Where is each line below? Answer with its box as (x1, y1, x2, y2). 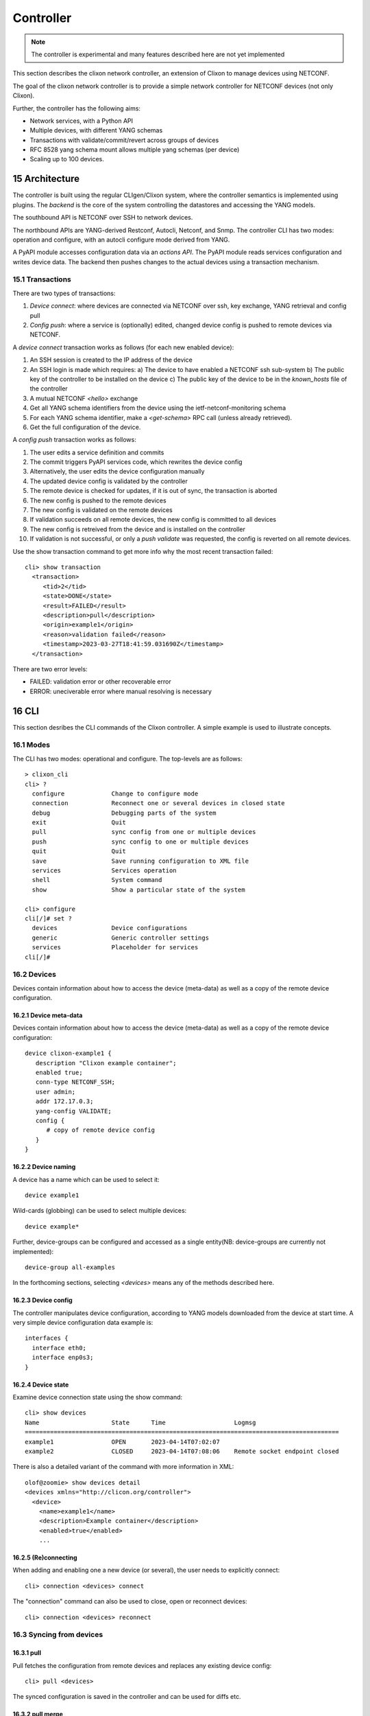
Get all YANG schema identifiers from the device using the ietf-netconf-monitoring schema (29, 404, 286, 412)
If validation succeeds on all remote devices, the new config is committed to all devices (29, 515, 277, 524)
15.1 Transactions (12, 275, 71, 284)
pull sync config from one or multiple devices (32, 828, 256, 836)
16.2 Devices (12, 970, 56, 979)
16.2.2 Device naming (12, 1163, 76, 1171)
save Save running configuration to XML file (32, 857, 249, 865)
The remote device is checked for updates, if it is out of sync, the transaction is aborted (29, 487, 277, 495)
